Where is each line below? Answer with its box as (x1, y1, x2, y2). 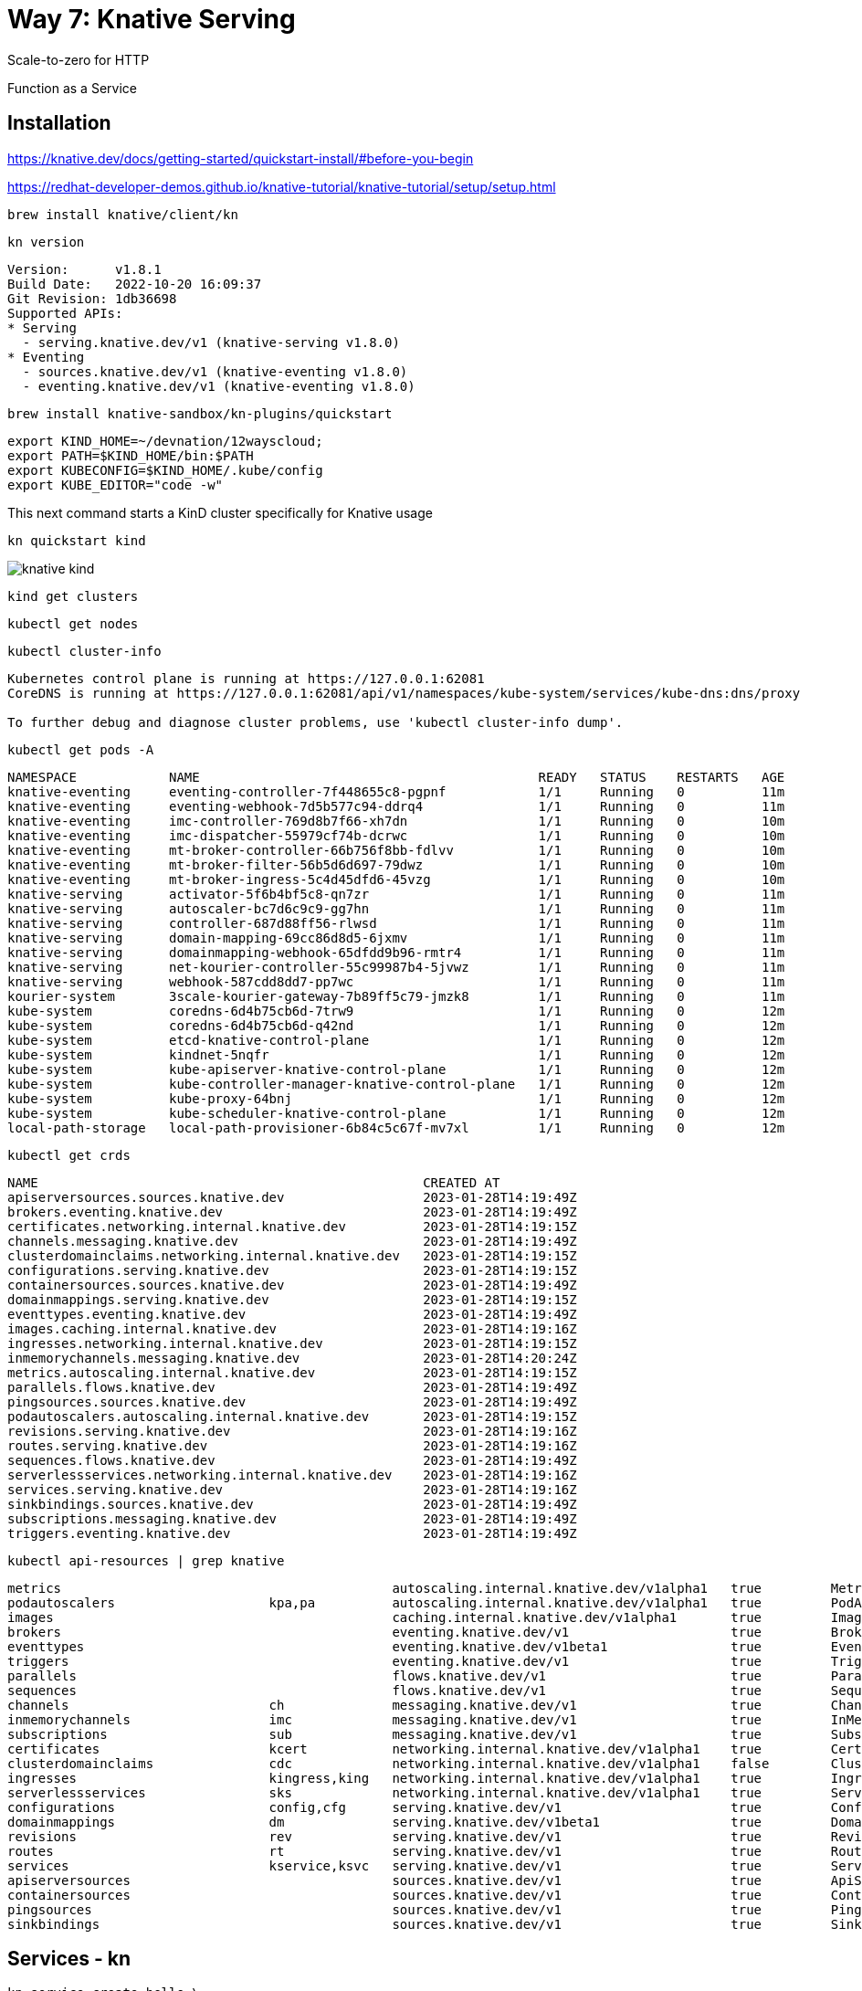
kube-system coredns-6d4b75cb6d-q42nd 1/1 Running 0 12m (7, 1017, 785, 1033)
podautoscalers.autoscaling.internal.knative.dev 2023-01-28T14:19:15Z (7, 1408, 577, 1424)
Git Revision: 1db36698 (7, 290, 177, 306)
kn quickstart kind (7, 532, 146, 548)
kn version (7, 234, 85, 249)
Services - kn (7, 1947, 131, 1971)
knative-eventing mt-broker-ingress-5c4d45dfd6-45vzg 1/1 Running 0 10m (7, 871, 785, 887)
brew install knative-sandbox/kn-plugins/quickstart (7, 406, 393, 421)
